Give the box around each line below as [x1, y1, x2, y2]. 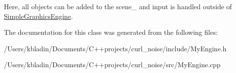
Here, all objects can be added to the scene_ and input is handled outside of [4, 1, 232, 11]
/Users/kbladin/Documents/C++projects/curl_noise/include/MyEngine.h [4, 43, 227, 53]
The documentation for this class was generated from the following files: [4, 27, 218, 37]
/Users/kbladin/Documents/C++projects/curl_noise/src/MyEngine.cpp [4, 59, 220, 70]
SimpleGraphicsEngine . [4, 11, 73, 21]
